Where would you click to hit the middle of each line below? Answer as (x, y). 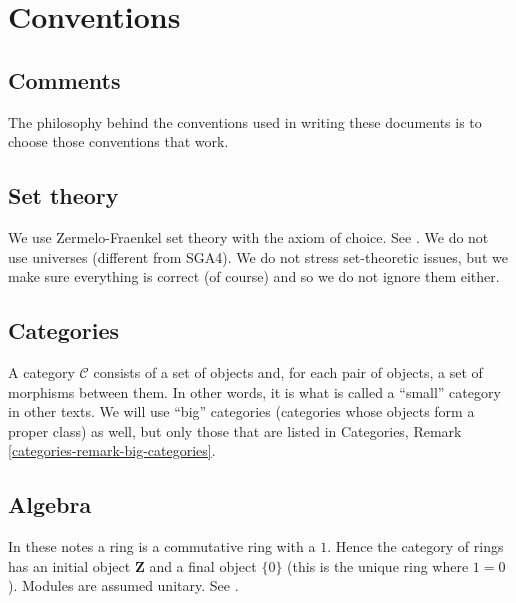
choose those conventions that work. (118, 141)
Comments (64, 79)
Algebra (50, 504)
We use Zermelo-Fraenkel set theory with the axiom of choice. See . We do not (248, 236)
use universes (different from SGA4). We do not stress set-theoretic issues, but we (258, 256)
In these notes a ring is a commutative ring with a (162, 546)
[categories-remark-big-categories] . (112, 450)
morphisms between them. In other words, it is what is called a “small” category (254, 391)
